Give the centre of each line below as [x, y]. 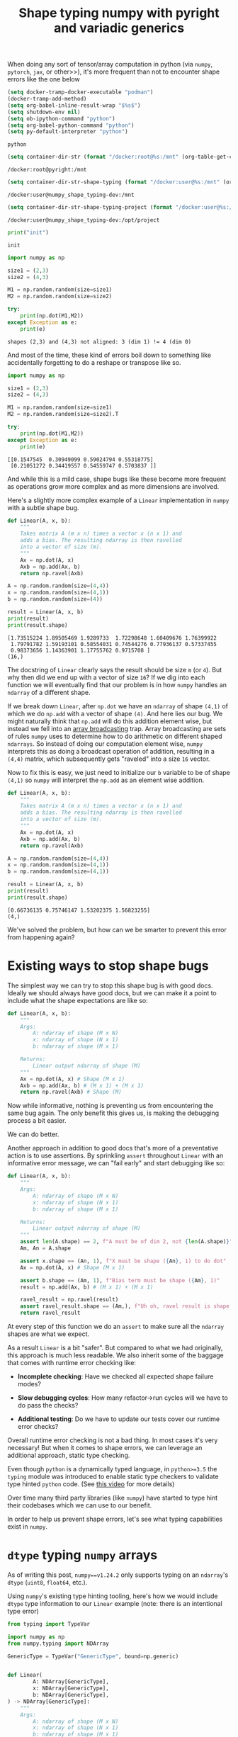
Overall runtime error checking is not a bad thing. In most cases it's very [113, 1440]
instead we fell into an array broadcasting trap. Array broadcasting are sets [117, 728]
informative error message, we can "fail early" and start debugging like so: [116, 1163]
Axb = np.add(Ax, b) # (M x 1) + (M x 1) [82, 1085]
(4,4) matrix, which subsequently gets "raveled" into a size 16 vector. [109, 759]
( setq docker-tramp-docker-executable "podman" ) [80, 92]
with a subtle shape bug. [43, 507]
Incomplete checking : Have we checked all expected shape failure [115, 1376]
